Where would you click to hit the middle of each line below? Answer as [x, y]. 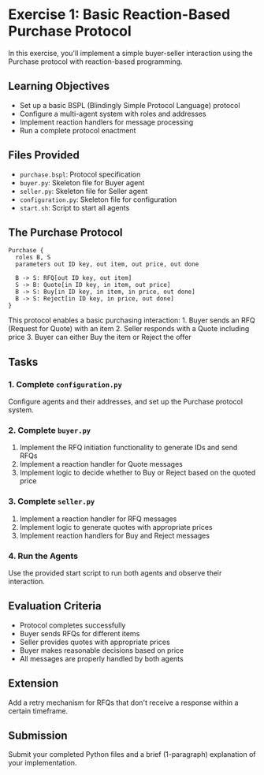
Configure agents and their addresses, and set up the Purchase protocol [125, 402]
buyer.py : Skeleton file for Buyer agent [82, 182]
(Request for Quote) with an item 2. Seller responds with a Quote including [129, 329]
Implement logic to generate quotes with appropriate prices [116, 527]
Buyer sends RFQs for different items [80, 633]
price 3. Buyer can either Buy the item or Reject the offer [100, 337]
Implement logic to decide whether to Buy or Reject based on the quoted [138, 473]
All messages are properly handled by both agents [101, 658]
